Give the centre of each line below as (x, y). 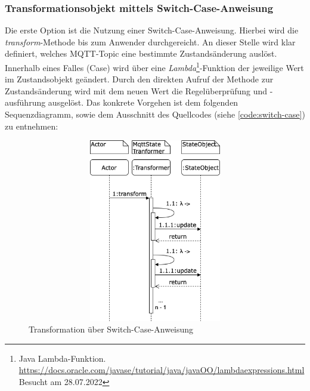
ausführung (25, 102)
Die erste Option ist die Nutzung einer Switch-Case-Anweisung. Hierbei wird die (152, 30)
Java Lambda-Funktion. (62, 358)
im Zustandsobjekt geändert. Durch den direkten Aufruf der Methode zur (139, 79)
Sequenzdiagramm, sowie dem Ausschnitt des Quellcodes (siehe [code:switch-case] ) (155, 114)
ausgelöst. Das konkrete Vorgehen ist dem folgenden (143, 102)
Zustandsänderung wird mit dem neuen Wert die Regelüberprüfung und (136, 90)
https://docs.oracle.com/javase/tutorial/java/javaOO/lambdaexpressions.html (162, 370)
